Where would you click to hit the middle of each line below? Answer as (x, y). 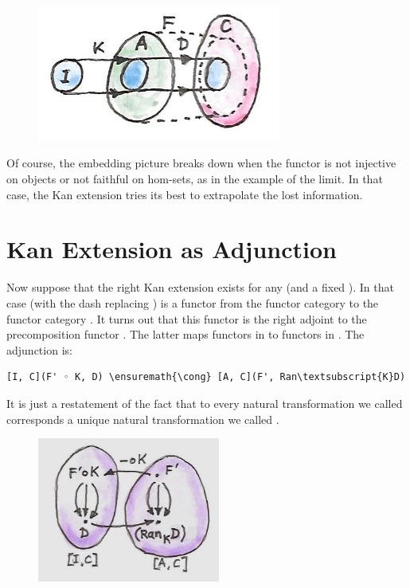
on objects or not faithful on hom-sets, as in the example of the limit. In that (195, 179)
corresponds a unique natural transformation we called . (143, 419)
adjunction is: (39, 349)
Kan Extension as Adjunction (172, 249)
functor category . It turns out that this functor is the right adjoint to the (187, 318)
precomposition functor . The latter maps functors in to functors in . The (185, 334)
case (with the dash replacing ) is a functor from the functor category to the (193, 302)
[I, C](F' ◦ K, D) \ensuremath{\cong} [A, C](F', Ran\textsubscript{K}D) (206, 377)
